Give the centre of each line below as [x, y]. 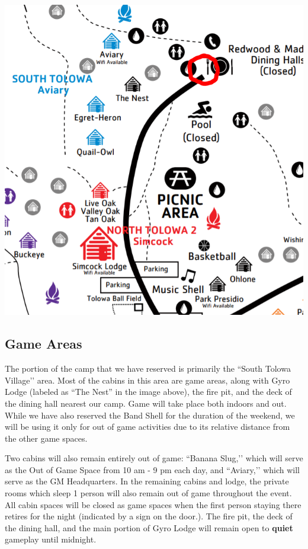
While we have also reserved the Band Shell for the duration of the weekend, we [150, 415]
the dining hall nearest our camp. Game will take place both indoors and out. [146, 403]
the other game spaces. [46, 438]
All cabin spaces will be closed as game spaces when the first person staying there [153, 504]
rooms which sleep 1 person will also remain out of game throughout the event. [148, 493]
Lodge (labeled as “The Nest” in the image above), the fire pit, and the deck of [148, 392]
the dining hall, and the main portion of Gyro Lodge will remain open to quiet [149, 527]
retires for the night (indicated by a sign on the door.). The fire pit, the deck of [149, 516]
